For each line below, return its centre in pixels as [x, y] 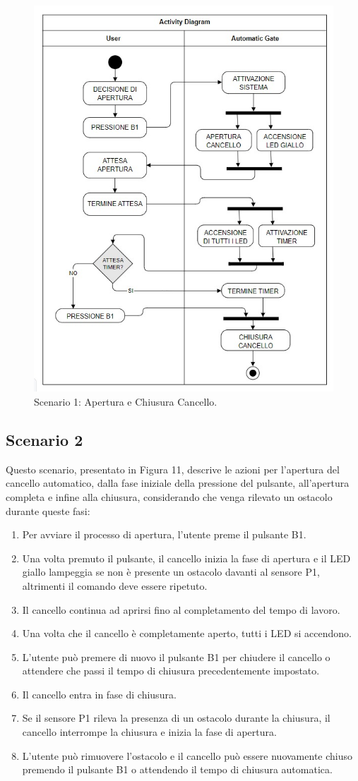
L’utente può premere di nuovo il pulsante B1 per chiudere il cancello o [176, 656]
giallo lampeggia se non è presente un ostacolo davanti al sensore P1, [171, 572]
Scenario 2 [44, 439]
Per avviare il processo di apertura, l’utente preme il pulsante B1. [164, 534]
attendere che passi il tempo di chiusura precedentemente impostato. [171, 671]
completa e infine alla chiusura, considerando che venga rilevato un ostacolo [169, 496]
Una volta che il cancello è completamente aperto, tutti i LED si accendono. [187, 633]
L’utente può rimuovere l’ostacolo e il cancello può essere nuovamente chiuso [187, 755]
